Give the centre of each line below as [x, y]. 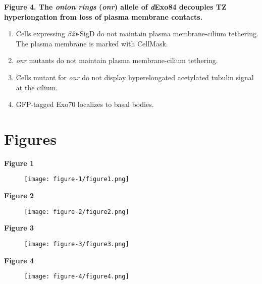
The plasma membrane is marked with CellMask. [92, 43]
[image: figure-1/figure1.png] [77, 179]
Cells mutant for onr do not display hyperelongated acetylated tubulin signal [135, 77]
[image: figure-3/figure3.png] [77, 244]
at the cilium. [37, 87]
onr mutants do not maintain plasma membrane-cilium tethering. [117, 60]
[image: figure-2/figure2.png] [77, 212]
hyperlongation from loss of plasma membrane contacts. [103, 16]
